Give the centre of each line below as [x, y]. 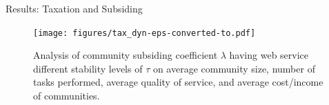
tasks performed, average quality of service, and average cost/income [178, 82]
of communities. [67, 96]
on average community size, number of [234, 68]
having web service [269, 55]
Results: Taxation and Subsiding [74, 8]
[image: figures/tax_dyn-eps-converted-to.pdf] [144, 33]
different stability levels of [88, 68]
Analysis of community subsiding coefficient [126, 55]
